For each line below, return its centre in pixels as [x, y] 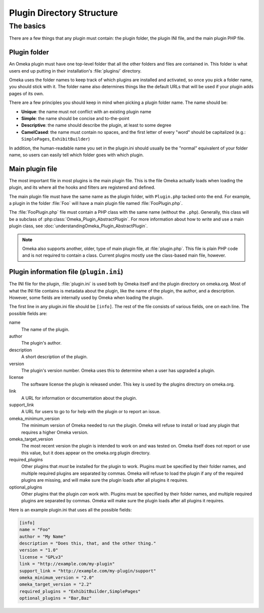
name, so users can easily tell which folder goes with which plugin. [77, 155]
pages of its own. [26, 94]
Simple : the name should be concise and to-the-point [75, 119]
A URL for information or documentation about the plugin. [79, 398]
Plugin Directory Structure [64, 13]
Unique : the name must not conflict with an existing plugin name [86, 111]
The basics [27, 26]
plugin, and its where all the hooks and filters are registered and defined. [82, 187]
